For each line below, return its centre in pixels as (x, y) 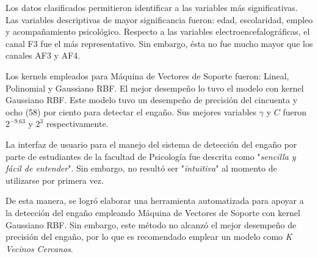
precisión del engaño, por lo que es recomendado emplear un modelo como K (149, 237)
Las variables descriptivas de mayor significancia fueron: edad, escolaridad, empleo (159, 19)
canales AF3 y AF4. (43, 55)
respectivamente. (77, 124)
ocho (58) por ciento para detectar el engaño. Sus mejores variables (131, 111)
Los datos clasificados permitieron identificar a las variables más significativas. (152, 7)
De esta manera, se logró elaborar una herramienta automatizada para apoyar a (155, 201)
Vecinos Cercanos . (39, 248)
